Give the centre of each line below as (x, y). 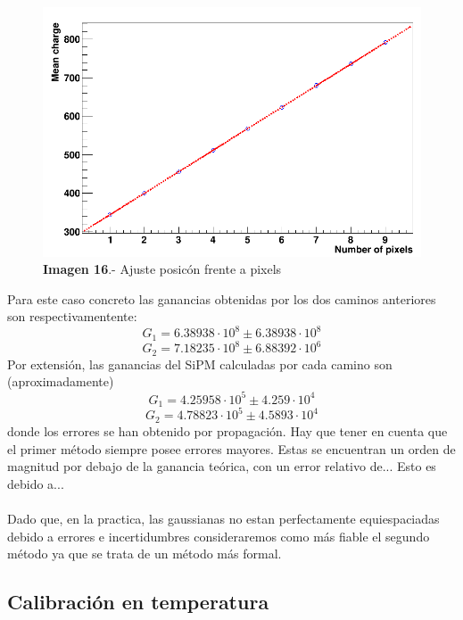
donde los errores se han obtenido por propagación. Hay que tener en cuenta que (227, 430)
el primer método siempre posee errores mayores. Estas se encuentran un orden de (231, 448)
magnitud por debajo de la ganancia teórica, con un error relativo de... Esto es (222, 466)
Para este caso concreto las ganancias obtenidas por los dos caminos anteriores (222, 298)
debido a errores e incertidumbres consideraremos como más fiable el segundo (219, 536)
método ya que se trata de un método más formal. (145, 554)
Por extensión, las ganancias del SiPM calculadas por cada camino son (200, 364)
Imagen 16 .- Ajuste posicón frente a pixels (162, 269)
